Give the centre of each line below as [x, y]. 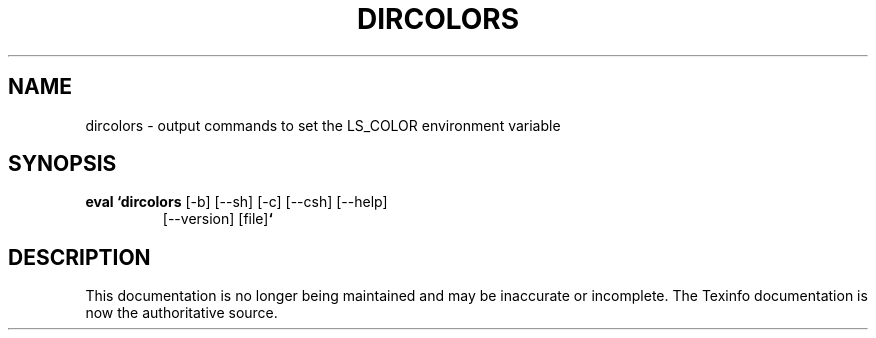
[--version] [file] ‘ [217, 219]
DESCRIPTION [79, 257]
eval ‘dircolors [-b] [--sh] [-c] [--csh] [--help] [236, 202]
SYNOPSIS [62, 164]
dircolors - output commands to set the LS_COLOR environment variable [323, 125]
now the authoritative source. [181, 313]
